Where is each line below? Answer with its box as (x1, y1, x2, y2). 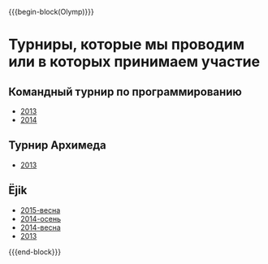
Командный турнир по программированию (8, 84, 242, 98)
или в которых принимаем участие (8, 53, 261, 71)
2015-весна (19, 205, 61, 214)
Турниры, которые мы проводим (8, 36, 245, 54)
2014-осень (19, 214, 61, 223)
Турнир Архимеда (8, 138, 107, 153)
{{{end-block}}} (8, 247, 62, 257)
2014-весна (19, 223, 61, 232)
